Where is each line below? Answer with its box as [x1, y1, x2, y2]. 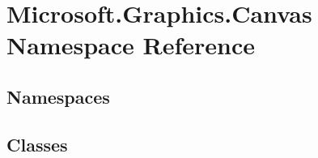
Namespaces [6, 83, 110, 109]
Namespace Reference [6, 28, 255, 62]
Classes [6, 131, 68, 156]
